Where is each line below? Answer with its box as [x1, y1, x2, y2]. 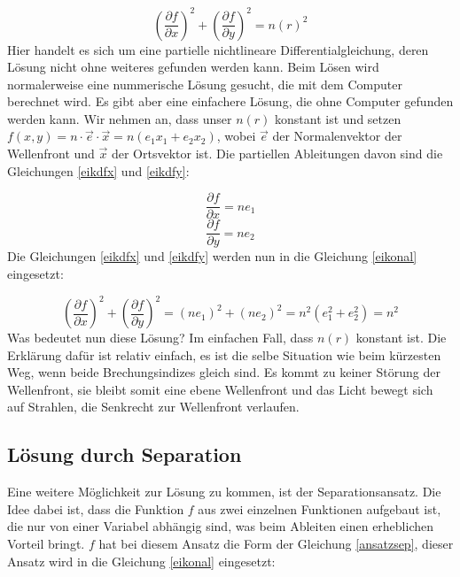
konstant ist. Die [355, 328, 447, 347]
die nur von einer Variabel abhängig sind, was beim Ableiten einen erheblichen [7, 517, 434, 535]
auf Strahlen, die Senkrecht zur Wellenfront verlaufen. [7, 397, 300, 416]
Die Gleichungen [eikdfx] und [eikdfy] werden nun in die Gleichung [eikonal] [7, 247, 417, 265]
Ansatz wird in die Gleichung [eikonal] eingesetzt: [7, 551, 276, 570]
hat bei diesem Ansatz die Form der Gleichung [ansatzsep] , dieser [98, 535, 454, 553]
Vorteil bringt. [7, 535, 85, 553]
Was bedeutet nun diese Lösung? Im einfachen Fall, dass [7, 328, 314, 347]
